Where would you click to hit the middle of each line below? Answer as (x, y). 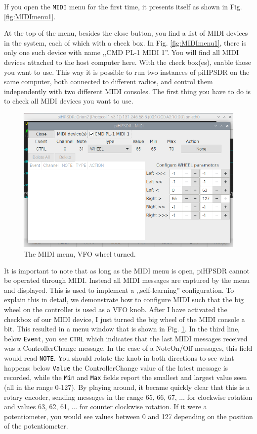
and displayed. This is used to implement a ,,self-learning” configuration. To (119, 290)
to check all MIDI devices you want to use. (69, 101)
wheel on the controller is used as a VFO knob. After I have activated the (116, 309)
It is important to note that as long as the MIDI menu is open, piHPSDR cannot (127, 270)
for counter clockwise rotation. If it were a (143, 407)
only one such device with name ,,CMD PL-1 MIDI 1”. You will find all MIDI (122, 52)
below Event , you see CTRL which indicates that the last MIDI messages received (126, 338)
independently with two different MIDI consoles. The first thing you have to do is (128, 91)
